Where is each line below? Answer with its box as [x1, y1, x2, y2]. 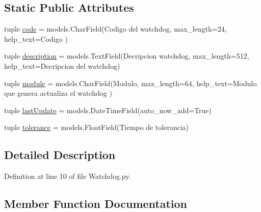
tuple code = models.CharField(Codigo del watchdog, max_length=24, [4, 23, 227, 34]
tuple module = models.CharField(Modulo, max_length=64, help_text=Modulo [4, 77, 257, 88]
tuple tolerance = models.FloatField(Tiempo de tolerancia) [4, 122, 189, 132]
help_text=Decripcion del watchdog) [4, 60, 120, 71]
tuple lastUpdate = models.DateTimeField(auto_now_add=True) [4, 104, 212, 115]
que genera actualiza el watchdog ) [4, 88, 112, 98]
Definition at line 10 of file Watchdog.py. [4, 171, 131, 181]
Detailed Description [4, 147, 116, 163]
